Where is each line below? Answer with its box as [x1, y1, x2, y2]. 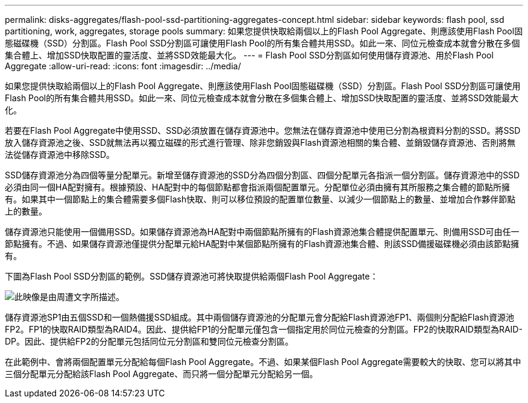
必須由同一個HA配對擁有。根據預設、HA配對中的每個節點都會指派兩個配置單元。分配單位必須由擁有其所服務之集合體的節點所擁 [5, 182, 511, 192]
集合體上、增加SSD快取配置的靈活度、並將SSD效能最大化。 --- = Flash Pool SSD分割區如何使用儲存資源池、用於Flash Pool [5, 50, 494, 60]
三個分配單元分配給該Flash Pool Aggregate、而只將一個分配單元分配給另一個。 [5, 369, 318, 379]
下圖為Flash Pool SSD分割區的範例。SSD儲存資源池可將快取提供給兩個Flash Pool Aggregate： [5, 271, 379, 281]
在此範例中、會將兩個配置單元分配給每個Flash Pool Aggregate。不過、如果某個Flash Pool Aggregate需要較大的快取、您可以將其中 [5, 357, 521, 367]
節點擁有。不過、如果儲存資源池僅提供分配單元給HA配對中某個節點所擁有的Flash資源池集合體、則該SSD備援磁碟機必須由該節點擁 [5, 239, 520, 249]
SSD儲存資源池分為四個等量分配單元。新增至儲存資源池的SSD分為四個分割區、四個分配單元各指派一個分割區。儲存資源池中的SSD [5, 170, 520, 180]
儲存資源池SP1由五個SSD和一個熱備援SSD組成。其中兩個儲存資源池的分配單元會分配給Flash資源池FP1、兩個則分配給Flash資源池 [5, 312, 515, 322]
